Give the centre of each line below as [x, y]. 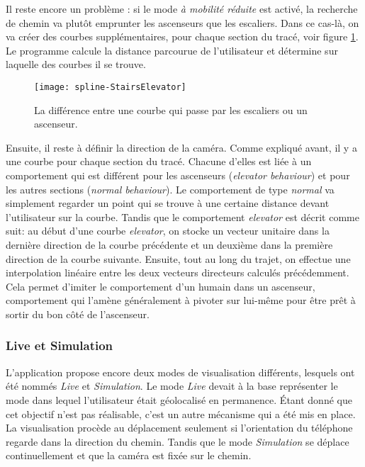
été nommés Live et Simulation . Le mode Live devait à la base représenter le [172, 386]
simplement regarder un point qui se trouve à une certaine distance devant [168, 203]
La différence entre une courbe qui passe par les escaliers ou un [171, 109]
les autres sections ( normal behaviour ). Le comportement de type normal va [170, 189]
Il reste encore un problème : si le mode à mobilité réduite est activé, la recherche [182, 9]
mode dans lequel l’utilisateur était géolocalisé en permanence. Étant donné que [179, 399]
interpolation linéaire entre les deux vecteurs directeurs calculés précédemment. [178, 272]
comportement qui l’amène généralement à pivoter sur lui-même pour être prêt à [181, 300]
